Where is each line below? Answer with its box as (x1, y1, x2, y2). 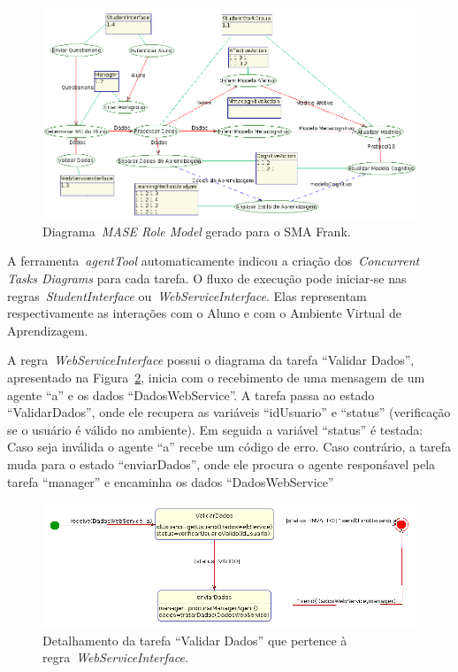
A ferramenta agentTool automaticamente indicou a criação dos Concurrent (7, 251, 420, 270)
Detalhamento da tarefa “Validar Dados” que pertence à (42, 630, 347, 649)
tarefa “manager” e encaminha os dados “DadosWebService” (7, 472, 334, 490)
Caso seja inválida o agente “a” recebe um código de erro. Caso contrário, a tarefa (7, 437, 452, 456)
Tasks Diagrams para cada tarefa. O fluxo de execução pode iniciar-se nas (7, 268, 407, 287)
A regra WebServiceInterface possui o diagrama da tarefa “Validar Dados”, (7, 351, 415, 369)
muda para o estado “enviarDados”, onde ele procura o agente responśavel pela (7, 454, 436, 473)
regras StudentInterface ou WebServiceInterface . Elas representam (7, 286, 367, 305)
